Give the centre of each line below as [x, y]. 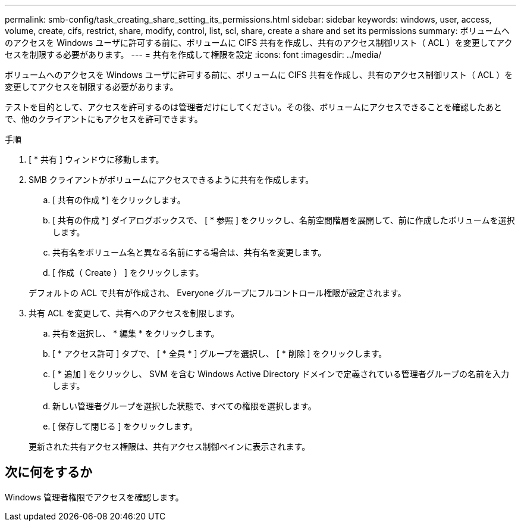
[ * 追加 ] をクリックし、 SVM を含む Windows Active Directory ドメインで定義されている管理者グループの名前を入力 [281, 374]
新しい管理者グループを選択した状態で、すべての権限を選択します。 [184, 406]
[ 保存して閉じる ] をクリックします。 [125, 426]
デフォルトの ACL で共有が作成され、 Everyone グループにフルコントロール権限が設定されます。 [217, 293]
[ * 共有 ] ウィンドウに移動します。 [96, 159]
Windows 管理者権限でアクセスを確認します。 [94, 497]
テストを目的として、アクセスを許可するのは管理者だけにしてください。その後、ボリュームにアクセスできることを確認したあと [253, 107]
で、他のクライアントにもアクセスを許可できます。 [104, 119]
